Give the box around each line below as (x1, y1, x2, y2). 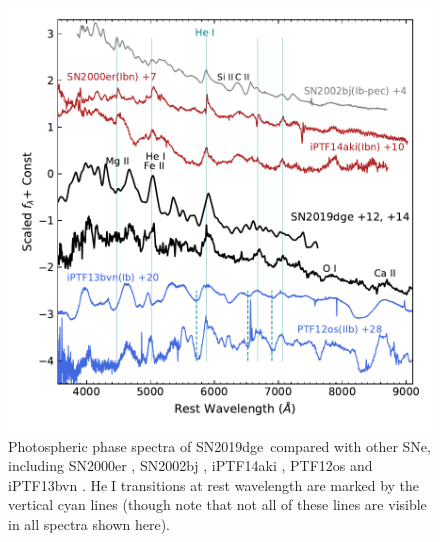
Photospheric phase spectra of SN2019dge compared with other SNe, (8, 435, 431, 456)
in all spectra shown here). (8, 513, 171, 534)
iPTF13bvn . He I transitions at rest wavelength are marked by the (8, 474, 420, 495)
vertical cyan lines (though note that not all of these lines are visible (8, 494, 427, 515)
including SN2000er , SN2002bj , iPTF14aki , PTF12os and (8, 455, 373, 476)
